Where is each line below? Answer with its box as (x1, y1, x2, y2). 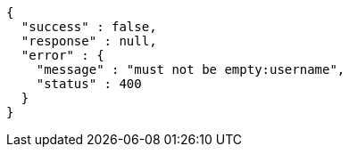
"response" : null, (21, 34, 157, 48)
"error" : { (21, 48, 104, 62)
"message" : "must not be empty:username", (36, 62, 345, 77)
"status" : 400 (36, 77, 142, 91)
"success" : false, (21, 20, 157, 34)
